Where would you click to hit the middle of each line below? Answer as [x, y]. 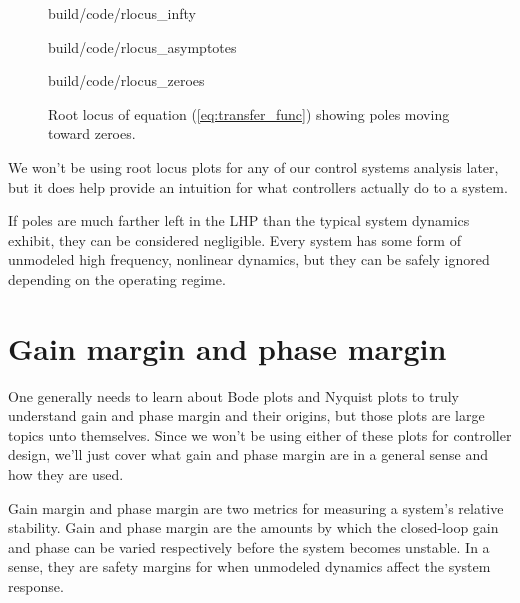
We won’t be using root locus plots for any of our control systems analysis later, [253, 166]
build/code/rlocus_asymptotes [142, 46]
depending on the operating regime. [117, 278]
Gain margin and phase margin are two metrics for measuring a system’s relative [256, 507]
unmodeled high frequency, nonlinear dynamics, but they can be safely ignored [249, 259]
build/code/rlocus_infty [122, 13]
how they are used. [66, 474]
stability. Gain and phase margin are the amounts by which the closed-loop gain [253, 527]
